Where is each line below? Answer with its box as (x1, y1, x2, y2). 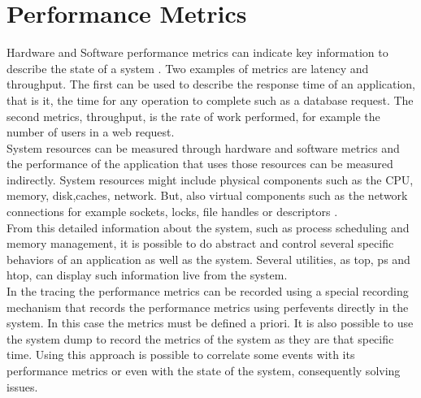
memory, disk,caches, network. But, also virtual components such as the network (7, 187, 408, 204)
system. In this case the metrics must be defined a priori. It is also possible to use (7, 314, 414, 331)
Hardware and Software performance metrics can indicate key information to (7, 44, 388, 61)
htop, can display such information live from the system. (7, 266, 288, 283)
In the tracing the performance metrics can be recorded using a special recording (7, 283, 409, 300)
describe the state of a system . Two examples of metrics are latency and (7, 59, 369, 76)
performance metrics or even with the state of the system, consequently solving (7, 362, 401, 379)
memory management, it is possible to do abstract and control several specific (7, 235, 394, 252)
